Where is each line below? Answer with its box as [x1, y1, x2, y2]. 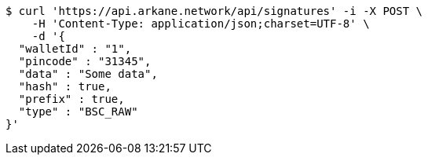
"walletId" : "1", [18, 42, 132, 55]
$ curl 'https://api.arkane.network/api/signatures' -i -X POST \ [5, 5, 423, 17]
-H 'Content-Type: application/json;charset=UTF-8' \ [31, 17, 370, 30]
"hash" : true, [18, 80, 112, 93]
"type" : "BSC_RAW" [18, 105, 138, 118]
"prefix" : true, [18, 93, 125, 105]
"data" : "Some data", [18, 68, 158, 80]
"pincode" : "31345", [18, 55, 152, 68]
